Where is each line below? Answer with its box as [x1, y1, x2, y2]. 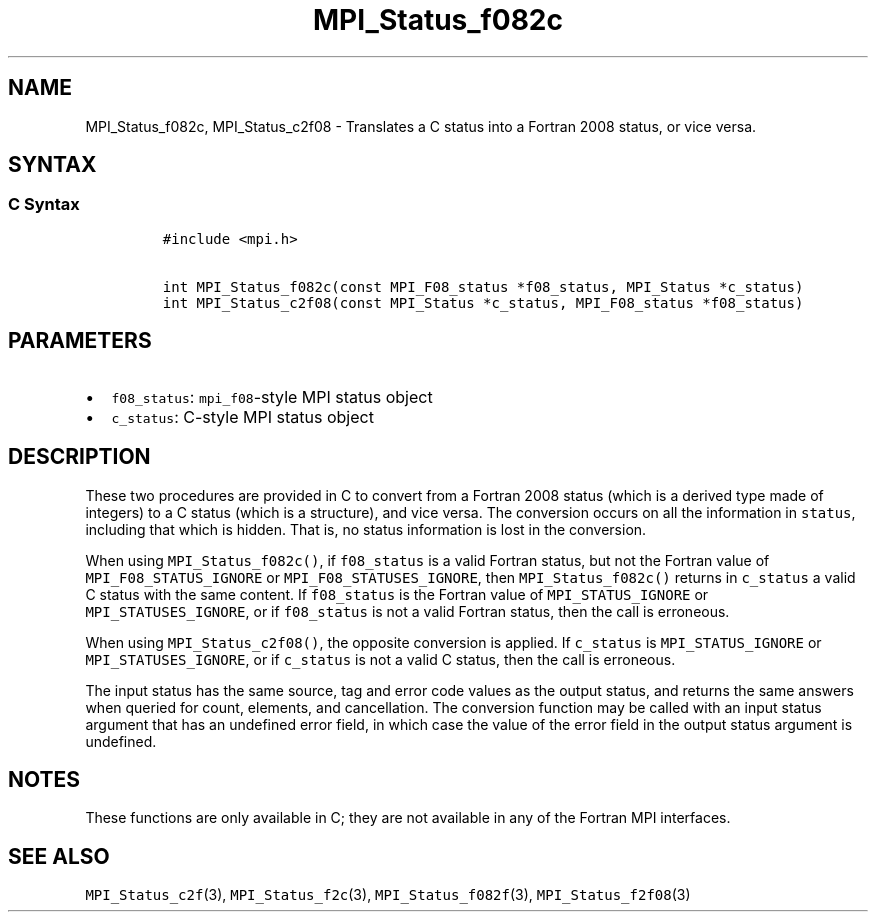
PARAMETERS [8, 328, 152, 354]
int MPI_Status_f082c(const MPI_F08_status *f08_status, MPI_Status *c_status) [162, 278, 804, 295]
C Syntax [8, 194, 80, 215]
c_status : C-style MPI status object [111, 406, 374, 427]
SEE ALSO [8, 843, 110, 869]
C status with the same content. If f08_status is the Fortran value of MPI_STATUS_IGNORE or [85, 585, 709, 603]
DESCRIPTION [8, 444, 151, 470]
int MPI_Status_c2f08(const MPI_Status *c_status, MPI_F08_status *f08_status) [162, 294, 804, 311]
